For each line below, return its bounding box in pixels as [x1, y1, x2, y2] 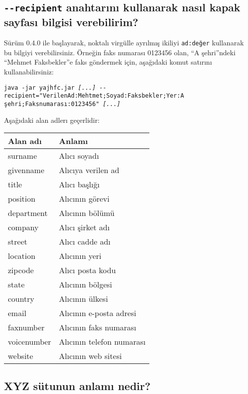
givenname [8, 164, 44, 176]
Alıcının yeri [59, 250, 102, 262]
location [8, 250, 35, 262]
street [8, 236, 28, 248]
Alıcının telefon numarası [59, 336, 146, 348]
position [8, 193, 35, 205]
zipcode [8, 264, 34, 276]
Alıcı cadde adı [59, 236, 111, 248]
